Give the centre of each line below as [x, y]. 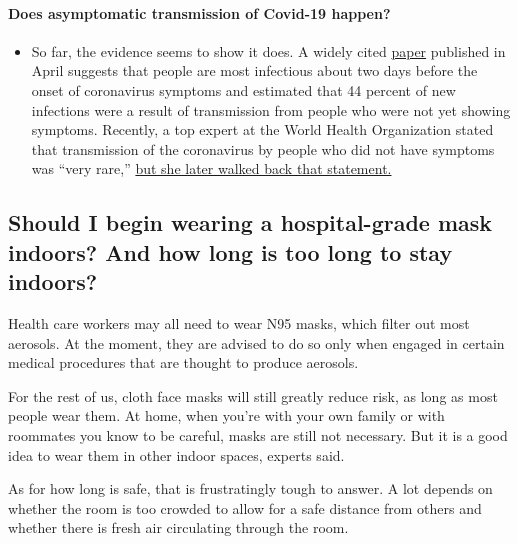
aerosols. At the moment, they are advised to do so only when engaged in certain [256, 342]
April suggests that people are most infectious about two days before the [254, 70]
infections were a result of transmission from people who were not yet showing [271, 109]
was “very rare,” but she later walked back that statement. [211, 168]
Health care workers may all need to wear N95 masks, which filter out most [239, 322]
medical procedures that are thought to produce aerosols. [183, 362]
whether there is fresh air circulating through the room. [178, 527]
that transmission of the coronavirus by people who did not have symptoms [263, 148]
